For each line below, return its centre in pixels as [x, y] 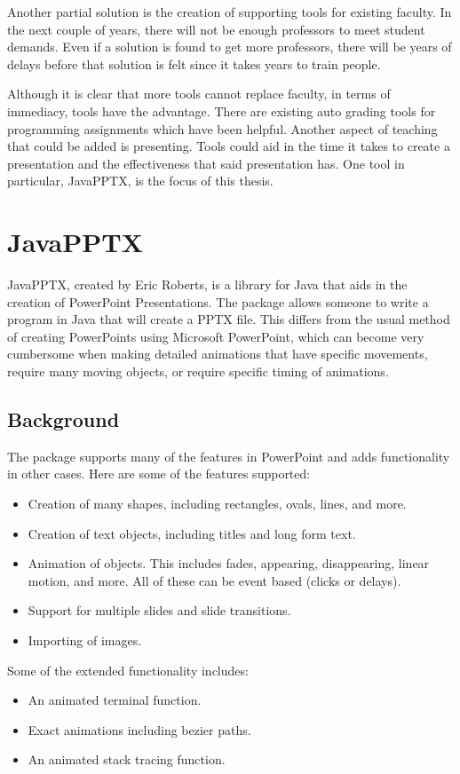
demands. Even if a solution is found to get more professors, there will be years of [230, 47]
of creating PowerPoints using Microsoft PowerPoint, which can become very [216, 336]
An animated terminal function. [115, 700]
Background [63, 419]
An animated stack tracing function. [127, 759]
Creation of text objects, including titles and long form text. [192, 533]
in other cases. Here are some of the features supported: [159, 474]
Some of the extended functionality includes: [128, 670]
